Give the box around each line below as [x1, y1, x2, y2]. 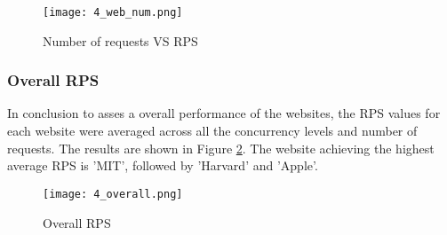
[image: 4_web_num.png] [43, 6, 183, 19]
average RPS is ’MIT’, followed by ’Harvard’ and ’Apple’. [7, 156, 318, 175]
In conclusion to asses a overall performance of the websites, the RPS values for [7, 104, 441, 122]
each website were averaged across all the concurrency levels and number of [7, 121, 418, 140]
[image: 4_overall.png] [43, 187, 183, 200]
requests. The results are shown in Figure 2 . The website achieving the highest [7, 138, 435, 157]
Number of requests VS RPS [43, 31, 198, 50]
